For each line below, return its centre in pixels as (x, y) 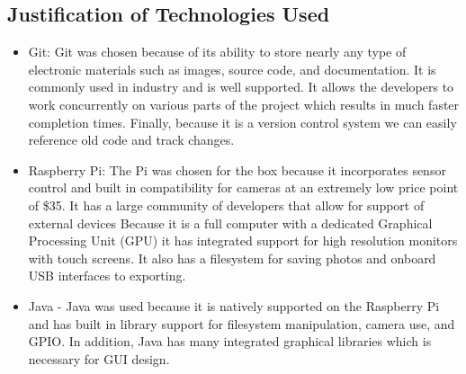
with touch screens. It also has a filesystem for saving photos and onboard (232, 258)
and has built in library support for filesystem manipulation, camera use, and (242, 323)
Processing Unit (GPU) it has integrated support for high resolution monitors (243, 240)
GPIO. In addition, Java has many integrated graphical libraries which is (230, 341)
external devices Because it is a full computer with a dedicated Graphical (230, 223)
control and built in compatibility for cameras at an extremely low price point (243, 187)
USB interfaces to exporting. (107, 276)
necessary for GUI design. (99, 358)
